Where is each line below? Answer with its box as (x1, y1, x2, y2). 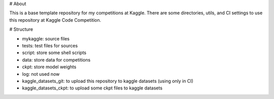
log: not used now (22, 71, 60, 77)
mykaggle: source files (22, 35, 70, 41)
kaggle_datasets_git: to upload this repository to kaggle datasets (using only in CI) (22, 78, 194, 84)
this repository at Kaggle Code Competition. (9, 17, 101, 23)
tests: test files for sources (22, 42, 78, 48)
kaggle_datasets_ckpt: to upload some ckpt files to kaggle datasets (22, 85, 162, 91)
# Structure (9, 26, 33, 32)
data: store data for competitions (22, 57, 91, 63)
